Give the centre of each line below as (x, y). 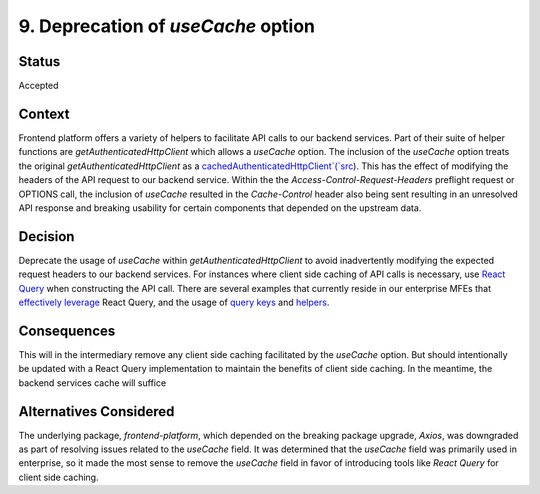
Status (39, 61)
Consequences (67, 330)
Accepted (38, 86)
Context (44, 113)
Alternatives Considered (96, 411)
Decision (46, 236)
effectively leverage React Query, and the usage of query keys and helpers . (174, 302)
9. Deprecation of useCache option (166, 26)
